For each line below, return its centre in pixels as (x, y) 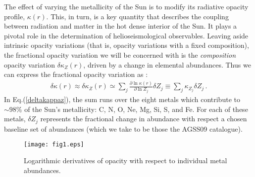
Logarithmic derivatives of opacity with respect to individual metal (126, 160)
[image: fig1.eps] (54, 145)
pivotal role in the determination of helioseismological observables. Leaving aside (126, 35)
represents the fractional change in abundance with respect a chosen (144, 119)
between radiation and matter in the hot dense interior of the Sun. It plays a (121, 26)
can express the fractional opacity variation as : (76, 74)
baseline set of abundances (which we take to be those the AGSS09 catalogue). (123, 128)
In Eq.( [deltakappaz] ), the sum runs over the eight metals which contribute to (122, 99)
